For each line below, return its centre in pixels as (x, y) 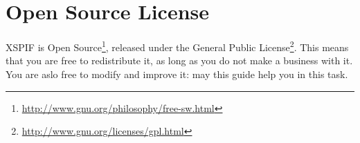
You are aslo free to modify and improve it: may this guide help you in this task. (177, 74)
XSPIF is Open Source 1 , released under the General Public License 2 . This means (177, 46)
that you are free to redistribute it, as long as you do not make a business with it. (179, 60)
